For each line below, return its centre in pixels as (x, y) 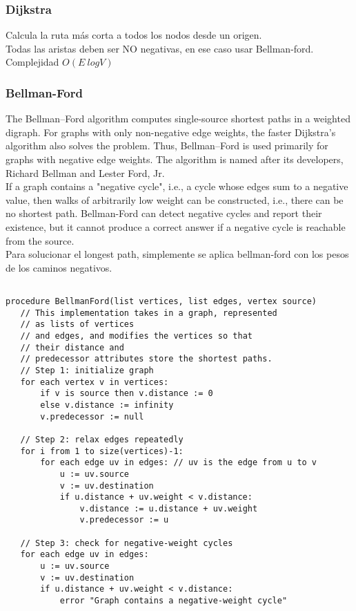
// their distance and (72, 347)
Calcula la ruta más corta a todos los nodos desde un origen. (134, 35)
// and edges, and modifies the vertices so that (136, 336)
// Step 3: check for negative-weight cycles (127, 543)
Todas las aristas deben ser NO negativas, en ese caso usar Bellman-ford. (160, 48)
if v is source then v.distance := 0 (127, 394)
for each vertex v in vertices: (95, 382)
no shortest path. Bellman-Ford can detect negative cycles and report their (164, 213)
